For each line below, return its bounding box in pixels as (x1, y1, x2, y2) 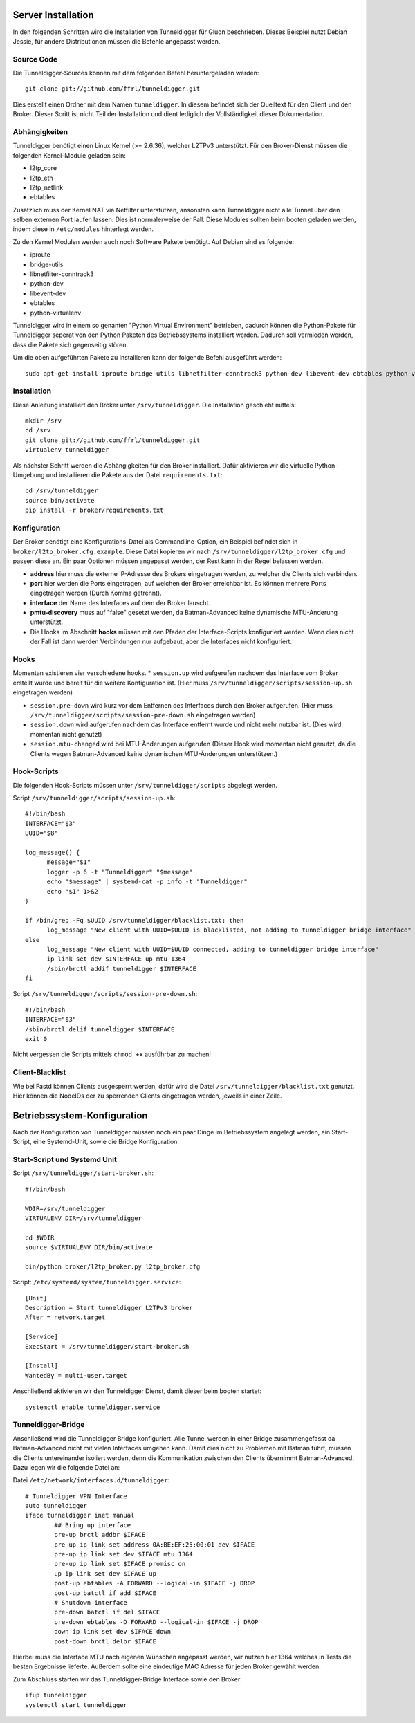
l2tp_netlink (30, 183, 64, 192)
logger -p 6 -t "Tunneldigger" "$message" (46, 868, 193, 876)
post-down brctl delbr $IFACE (54, 1637, 157, 1646)
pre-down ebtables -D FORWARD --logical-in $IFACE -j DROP (54, 1618, 259, 1625)
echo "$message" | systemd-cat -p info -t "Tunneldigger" (46, 878, 248, 885)
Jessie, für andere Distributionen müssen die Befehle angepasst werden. (12, 37, 221, 45)
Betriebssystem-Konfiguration (12, 1109, 148, 1121)
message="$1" (46, 858, 91, 866)
